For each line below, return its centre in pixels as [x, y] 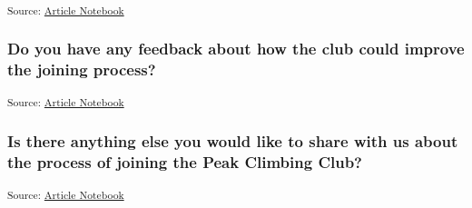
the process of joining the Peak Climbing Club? [185, 161]
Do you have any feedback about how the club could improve [236, 49]
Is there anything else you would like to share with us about [233, 140]
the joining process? [82, 69]
